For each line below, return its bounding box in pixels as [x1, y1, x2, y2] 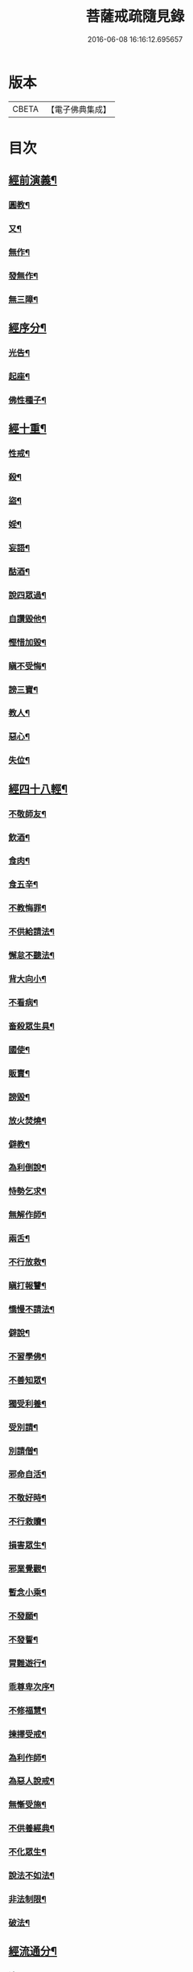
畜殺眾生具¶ [8, 1020, 55, 1031]
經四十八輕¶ [8, 782, 68, 796]
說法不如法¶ [8, 1870, 55, 1881]
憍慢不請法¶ [8, 1304, 55, 1315]
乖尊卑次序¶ [8, 1681, 55, 1692]
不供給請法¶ [8, 926, 55, 937]
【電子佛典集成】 [46, 104, 111, 115]
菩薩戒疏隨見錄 [85, 7, 185, 26]
